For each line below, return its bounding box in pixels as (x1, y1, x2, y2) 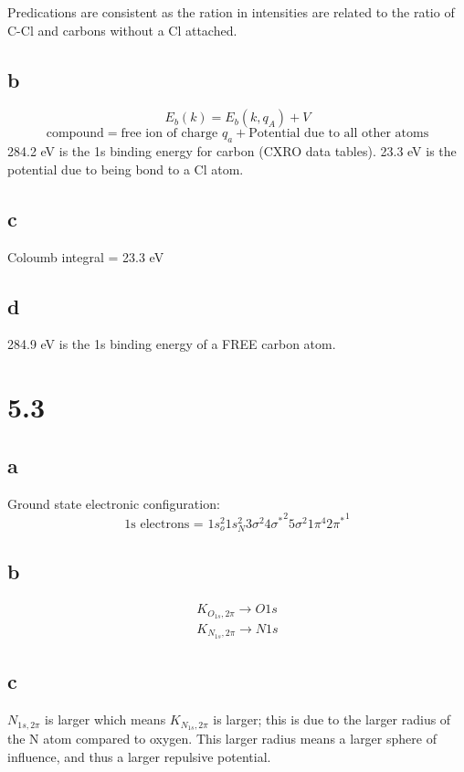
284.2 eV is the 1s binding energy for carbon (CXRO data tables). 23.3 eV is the (7, 142, 457, 161)
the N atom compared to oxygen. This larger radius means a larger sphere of (7, 728, 437, 747)
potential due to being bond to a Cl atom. (7, 159, 244, 178)
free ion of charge (121, 127, 218, 141)
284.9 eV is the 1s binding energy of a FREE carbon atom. (7, 334, 336, 354)
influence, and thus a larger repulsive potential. (7, 746, 271, 766)
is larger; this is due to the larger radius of (213, 710, 451, 729)
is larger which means (45, 710, 166, 729)
